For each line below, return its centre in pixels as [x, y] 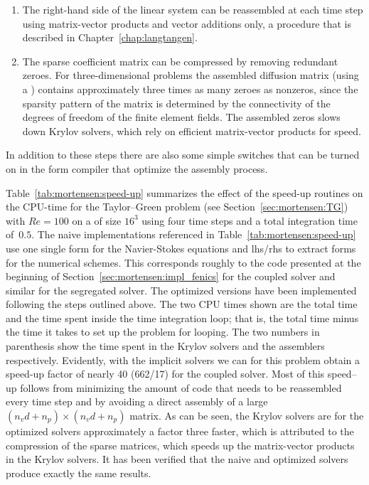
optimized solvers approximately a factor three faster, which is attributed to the [180, 431]
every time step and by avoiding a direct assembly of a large [137, 401]
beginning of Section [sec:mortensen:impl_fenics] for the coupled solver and [171, 276]
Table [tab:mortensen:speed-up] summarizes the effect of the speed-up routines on [184, 192]
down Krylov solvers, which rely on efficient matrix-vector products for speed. [192, 130]
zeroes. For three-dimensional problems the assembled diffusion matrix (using [191, 75]
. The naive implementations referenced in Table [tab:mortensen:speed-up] [194, 234]
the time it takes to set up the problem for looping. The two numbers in [163, 332]
